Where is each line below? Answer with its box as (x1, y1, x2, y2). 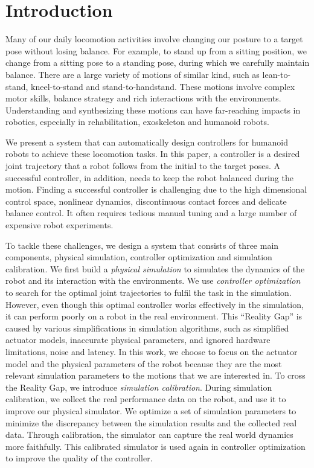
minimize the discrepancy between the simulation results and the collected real (5, 416, 297, 429)
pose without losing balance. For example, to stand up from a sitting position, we (5, 44, 307, 57)
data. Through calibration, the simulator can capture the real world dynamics (5, 428, 293, 441)
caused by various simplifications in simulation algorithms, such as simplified (5, 321, 289, 334)
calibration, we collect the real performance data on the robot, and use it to (5, 393, 286, 405)
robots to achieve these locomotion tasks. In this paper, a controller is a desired (5, 147, 300, 160)
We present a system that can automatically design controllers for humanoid (5, 135, 288, 148)
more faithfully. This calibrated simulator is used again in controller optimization (5, 440, 306, 452)
